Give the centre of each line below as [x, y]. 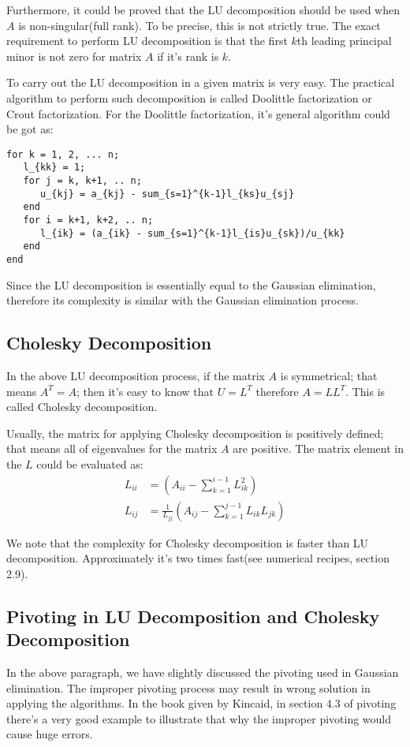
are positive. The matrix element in [318, 448]
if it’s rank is [188, 56]
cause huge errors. [50, 734]
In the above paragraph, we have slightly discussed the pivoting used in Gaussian [203, 672]
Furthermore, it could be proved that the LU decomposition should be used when [203, 9]
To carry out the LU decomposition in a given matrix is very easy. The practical [201, 82]
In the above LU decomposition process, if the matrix [136, 376]
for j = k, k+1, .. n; [82, 181]
